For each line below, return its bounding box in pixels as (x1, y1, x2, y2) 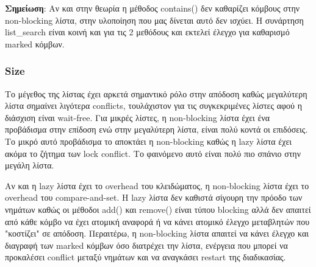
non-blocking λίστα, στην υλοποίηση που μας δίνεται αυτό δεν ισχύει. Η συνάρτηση (5, 13, 304, 26)
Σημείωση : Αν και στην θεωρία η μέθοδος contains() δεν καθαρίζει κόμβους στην (5, 2, 300, 14)
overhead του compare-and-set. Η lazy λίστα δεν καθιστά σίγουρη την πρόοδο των (5, 191, 303, 204)
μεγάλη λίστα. (5, 159, 54, 172)
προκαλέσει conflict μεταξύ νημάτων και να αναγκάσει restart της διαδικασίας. (5, 251, 286, 263)
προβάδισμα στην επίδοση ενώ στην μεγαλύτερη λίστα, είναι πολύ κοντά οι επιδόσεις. (5, 123, 308, 136)
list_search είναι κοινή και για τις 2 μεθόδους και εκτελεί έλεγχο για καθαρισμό (5, 26, 290, 38)
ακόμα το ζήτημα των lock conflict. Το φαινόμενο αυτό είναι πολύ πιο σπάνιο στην (5, 147, 301, 159)
